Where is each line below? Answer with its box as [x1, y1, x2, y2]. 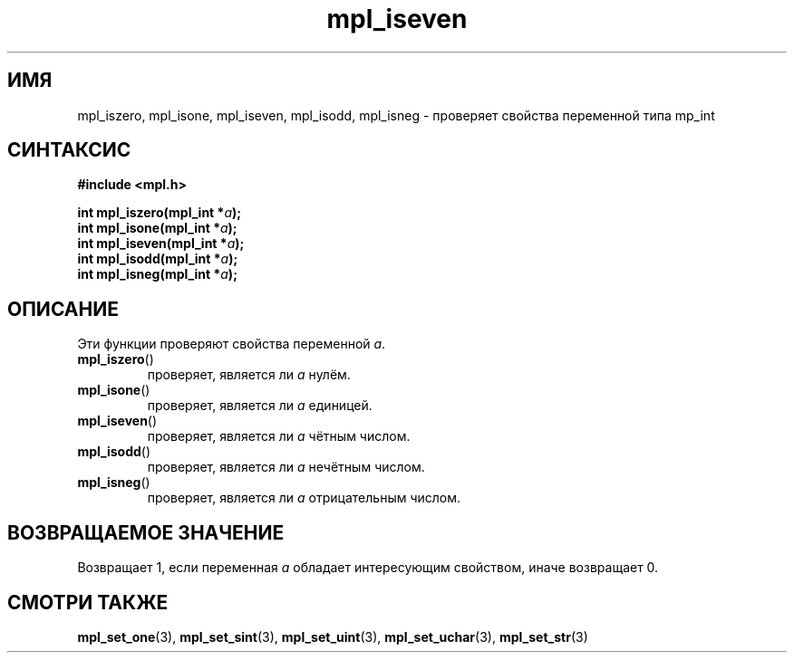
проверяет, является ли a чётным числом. [147, 428, 411, 445]
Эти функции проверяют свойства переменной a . [77, 336, 386, 352]
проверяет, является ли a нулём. [147, 367, 351, 383]
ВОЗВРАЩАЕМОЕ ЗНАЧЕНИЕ [7, 521, 285, 544]
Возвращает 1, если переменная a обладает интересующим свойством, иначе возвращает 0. [77, 560, 659, 576]
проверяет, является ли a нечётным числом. [147, 459, 425, 475]
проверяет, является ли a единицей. [147, 397, 373, 414]
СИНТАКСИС [7, 139, 131, 162]
